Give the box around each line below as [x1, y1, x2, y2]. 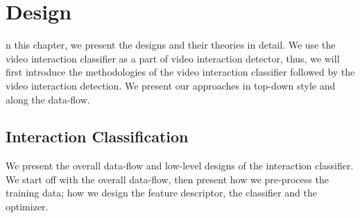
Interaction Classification [6, 126, 189, 147]
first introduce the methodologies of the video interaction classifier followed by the [6, 65, 355, 79]
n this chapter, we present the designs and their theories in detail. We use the [6, 37, 336, 52]
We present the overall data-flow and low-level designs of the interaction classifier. [6, 158, 354, 173]
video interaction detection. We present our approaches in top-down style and [6, 78, 336, 92]
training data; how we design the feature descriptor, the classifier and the [6, 185, 317, 200]
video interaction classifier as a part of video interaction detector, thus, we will [6, 51, 340, 65]
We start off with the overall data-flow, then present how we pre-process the [6, 171, 329, 186]
